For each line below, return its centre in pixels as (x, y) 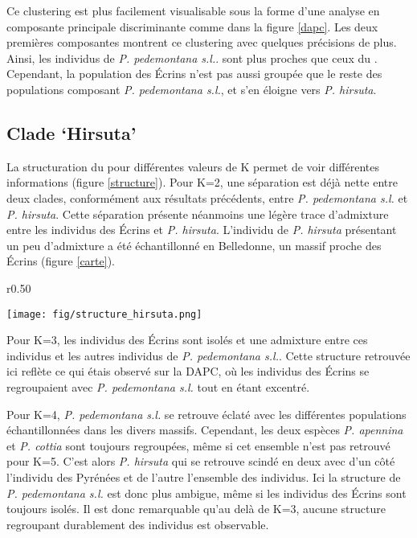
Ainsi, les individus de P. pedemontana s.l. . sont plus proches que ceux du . (192, 57)
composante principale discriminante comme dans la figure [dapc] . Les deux (192, 26)
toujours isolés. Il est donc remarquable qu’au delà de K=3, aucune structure (196, 509)
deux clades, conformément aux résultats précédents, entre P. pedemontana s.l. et (207, 197)
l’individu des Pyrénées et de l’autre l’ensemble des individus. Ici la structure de (204, 476)
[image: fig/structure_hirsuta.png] (104, 314)
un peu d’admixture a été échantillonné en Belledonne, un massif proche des (194, 245)
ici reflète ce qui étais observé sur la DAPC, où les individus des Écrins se (188, 371)
